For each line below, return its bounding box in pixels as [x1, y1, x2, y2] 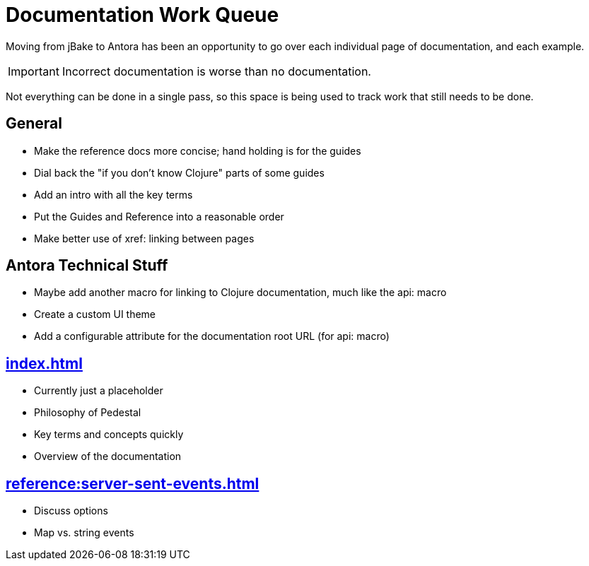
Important [8, 64, 59, 78]
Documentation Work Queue [6, 3, 279, 27]
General [6, 114, 63, 133]
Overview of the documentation [34, 450, 182, 463]
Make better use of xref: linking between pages [34, 232, 255, 244]
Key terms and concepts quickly [34, 428, 184, 441]
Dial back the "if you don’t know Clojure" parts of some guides [34, 166, 325, 179]
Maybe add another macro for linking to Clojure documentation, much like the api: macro [34, 286, 447, 299]
